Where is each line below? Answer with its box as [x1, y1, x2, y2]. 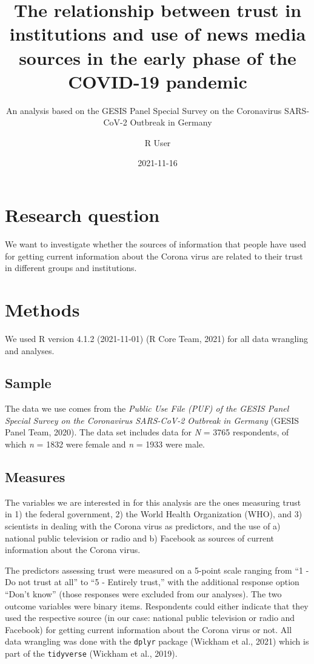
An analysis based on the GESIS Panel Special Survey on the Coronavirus [5, 104, 282, 116]
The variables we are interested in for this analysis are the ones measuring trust [5, 495, 301, 508]
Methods [5, 297, 80, 321]
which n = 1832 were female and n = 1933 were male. [5, 438, 205, 451]
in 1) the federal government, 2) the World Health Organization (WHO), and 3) [5, 508, 302, 520]
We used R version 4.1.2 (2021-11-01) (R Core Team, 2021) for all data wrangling [5, 332, 309, 344]
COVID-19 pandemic [68, 69, 247, 93]
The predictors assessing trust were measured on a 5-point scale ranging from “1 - [5, 563, 309, 576]
